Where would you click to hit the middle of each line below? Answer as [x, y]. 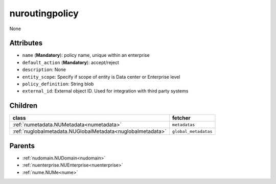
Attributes [26, 43]
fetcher [181, 118]
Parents [22, 146]
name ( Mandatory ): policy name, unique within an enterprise [86, 55]
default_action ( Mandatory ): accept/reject [71, 62]
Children [24, 106]
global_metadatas [192, 131]
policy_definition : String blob [58, 84]
